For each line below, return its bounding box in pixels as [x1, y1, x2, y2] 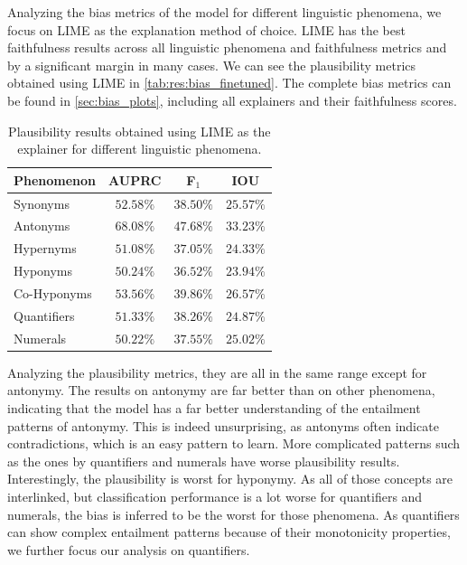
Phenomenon [14, 170, 97, 189]
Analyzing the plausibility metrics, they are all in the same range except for [7, 363, 427, 381]
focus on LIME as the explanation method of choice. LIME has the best [7, 20, 406, 39]
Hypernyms [14, 239, 77, 258]
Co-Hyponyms [14, 283, 92, 302]
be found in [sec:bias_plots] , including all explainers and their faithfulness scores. [7, 90, 457, 109]
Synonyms [14, 193, 70, 212]
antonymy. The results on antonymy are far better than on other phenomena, [7, 381, 435, 400]
